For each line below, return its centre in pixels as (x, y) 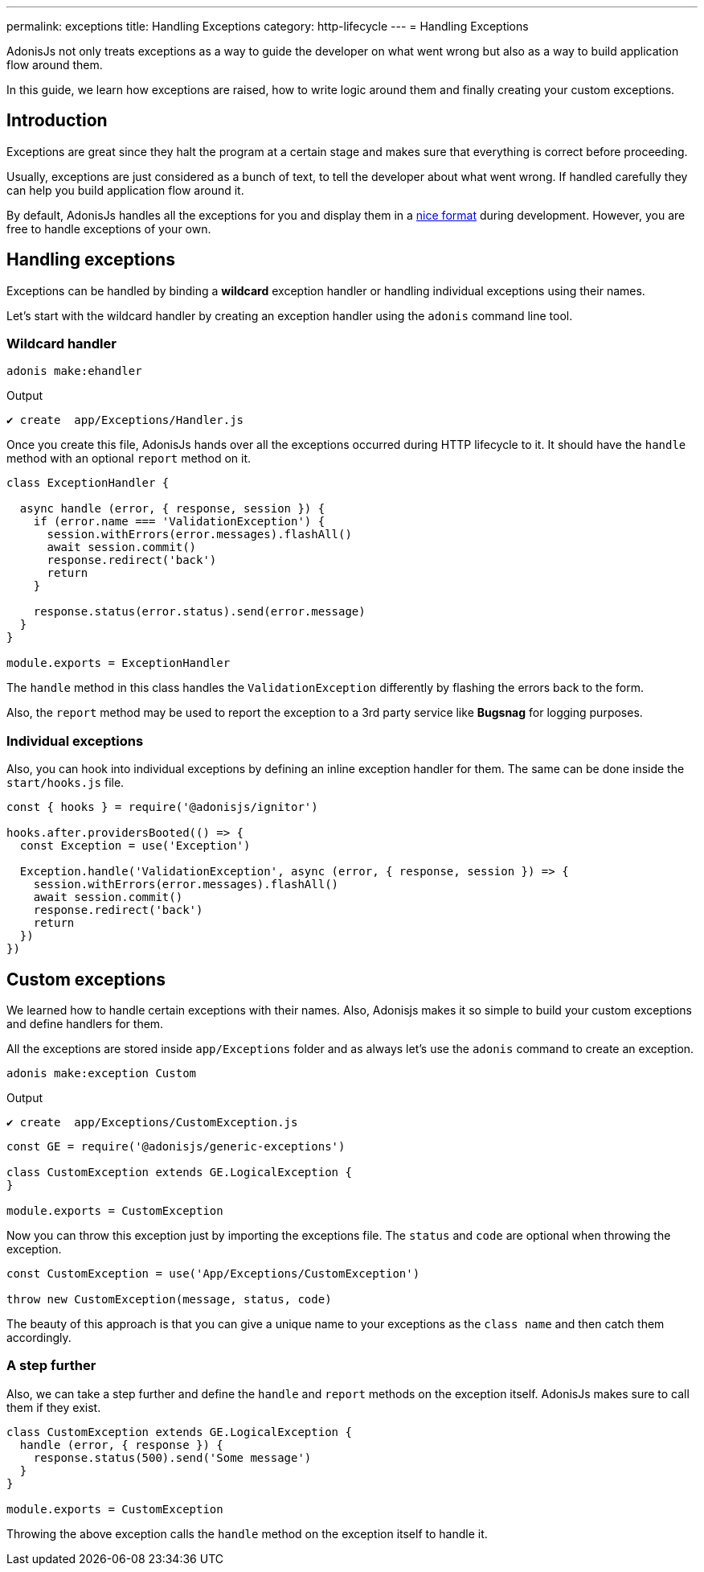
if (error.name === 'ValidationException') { (179, 522)
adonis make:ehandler (74, 371)
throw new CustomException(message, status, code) (169, 1300)
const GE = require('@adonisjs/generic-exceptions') (176, 1147)
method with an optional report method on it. (129, 459)
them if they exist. (54, 1407)
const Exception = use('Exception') (135, 846)
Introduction (57, 121)
